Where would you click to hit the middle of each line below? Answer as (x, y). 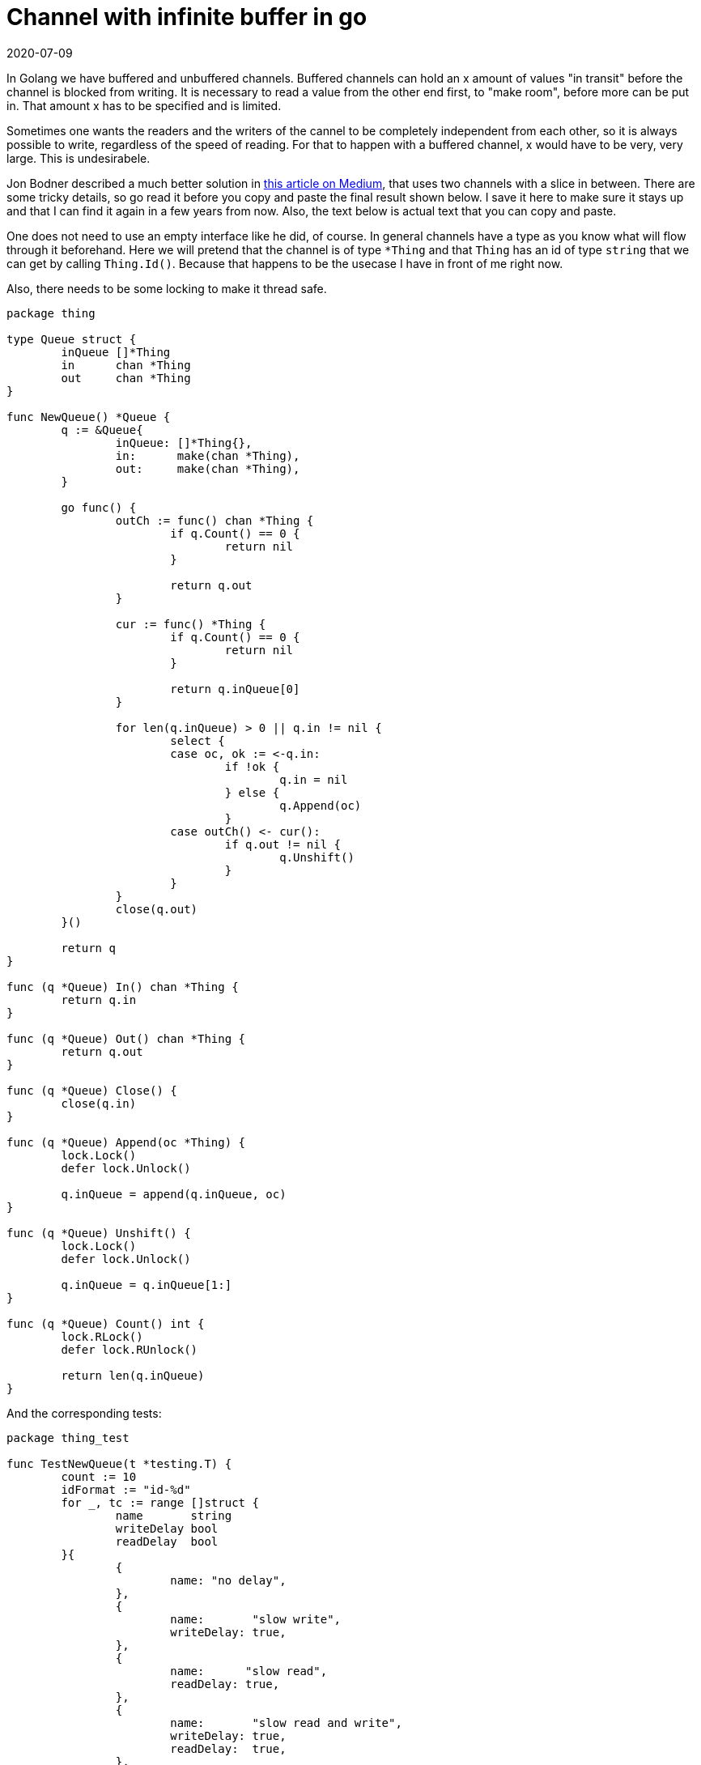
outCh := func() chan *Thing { (215, 520)
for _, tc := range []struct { (160, 1502)
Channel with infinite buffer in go (187, 17)
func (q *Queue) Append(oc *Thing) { (126, 1142)
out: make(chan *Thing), (208, 468)
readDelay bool (167, 1541)
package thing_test (68, 1438)
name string (174, 1515)
